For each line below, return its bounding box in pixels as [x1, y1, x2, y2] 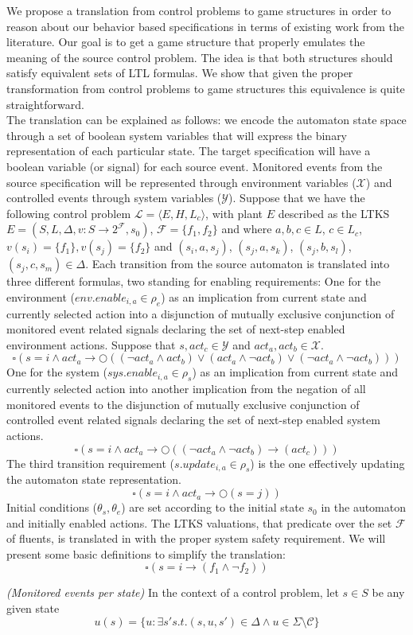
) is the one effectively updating [250, 454, 405, 471]
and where [221, 220, 272, 237]
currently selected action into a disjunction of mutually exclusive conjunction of [6, 305, 395, 321]
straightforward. [6, 95, 84, 112]
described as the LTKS [278, 205, 390, 221]
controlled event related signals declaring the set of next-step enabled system [6, 411, 380, 428]
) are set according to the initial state [121, 499, 304, 516]
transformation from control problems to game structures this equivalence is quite [6, 80, 405, 96]
